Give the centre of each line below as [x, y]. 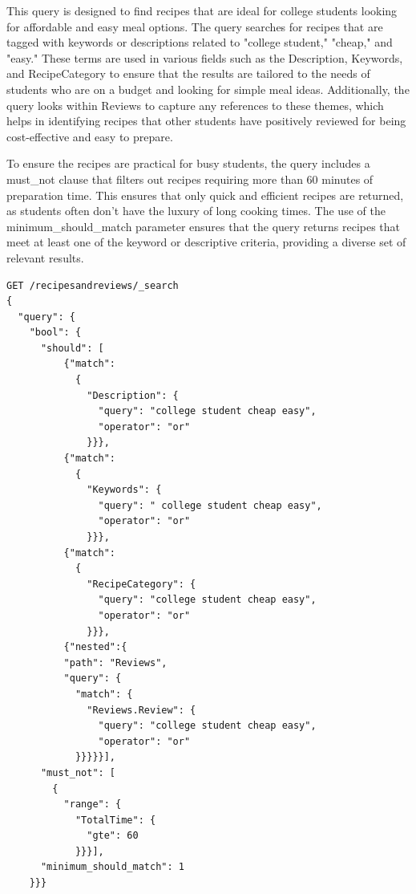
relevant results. [45, 257]
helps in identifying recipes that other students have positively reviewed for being [206, 121]
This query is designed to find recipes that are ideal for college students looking [202, 10]
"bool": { [55, 333]
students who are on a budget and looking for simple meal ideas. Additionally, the [208, 89]
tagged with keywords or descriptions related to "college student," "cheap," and [200, 42]
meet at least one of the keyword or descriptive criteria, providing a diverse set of [206, 242]
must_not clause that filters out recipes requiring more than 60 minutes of [190, 179]
